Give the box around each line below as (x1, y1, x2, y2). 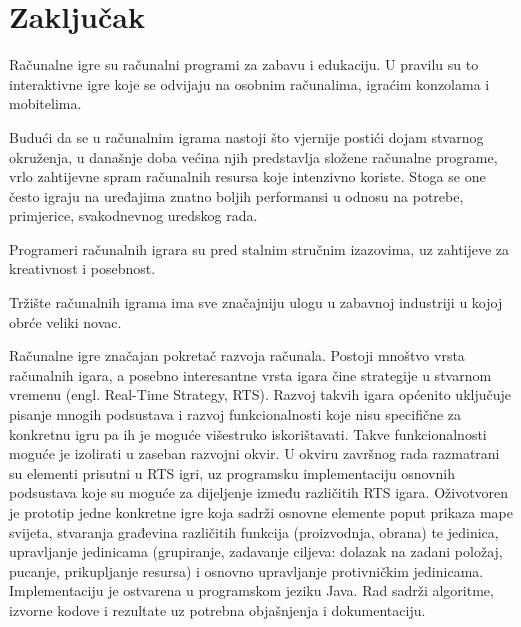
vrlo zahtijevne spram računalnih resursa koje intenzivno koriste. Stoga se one (9, 166, 486, 187)
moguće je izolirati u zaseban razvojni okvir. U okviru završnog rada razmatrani (9, 443, 500, 464)
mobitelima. (9, 93, 82, 114)
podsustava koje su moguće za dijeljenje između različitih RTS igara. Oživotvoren (9, 482, 509, 503)
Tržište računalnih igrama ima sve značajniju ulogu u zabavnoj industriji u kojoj (9, 292, 503, 313)
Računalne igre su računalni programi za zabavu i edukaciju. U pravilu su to (9, 54, 479, 75)
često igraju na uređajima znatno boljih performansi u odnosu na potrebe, (9, 185, 464, 206)
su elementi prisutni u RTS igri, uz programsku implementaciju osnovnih (9, 462, 455, 483)
